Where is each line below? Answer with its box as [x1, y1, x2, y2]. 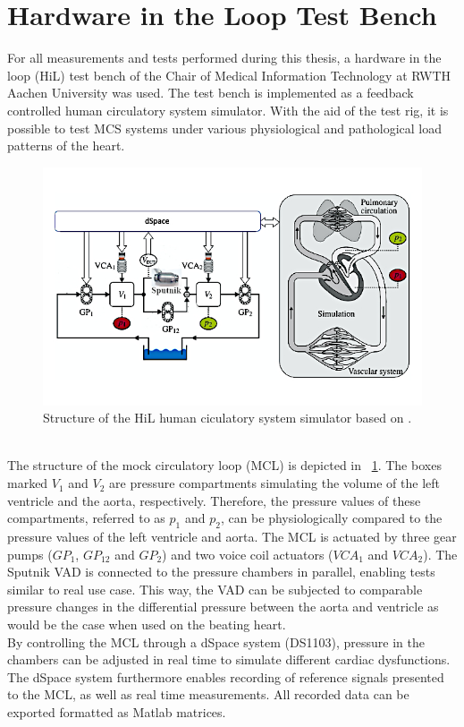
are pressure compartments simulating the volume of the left [109, 474, 440, 492]
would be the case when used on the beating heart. [7, 615, 286, 634]
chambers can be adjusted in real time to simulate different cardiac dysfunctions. [7, 650, 451, 669]
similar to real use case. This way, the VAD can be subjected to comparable [7, 579, 423, 598]
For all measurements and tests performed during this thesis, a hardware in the [7, 48, 442, 67]
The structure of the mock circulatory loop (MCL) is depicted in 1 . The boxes [7, 456, 442, 475]
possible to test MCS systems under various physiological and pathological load [7, 118, 443, 137]
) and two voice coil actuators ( [162, 544, 333, 563]
